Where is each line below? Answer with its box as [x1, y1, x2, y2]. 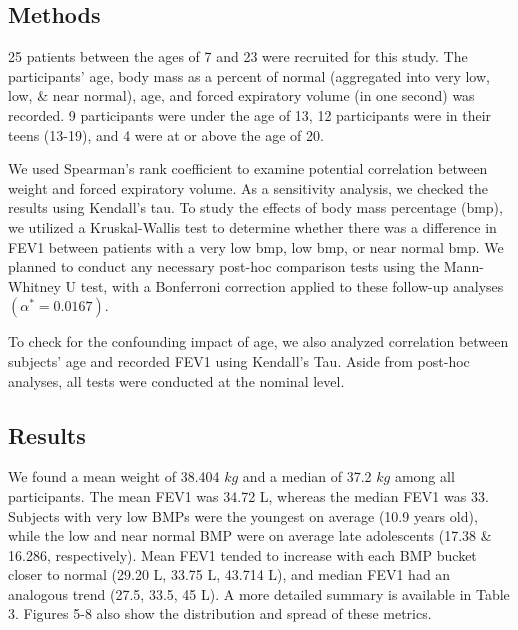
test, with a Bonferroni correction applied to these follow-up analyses [80, 275, 504, 296]
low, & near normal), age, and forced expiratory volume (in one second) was [8, 85, 475, 106]
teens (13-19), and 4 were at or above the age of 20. [8, 124, 324, 145]
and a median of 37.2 [242, 466, 372, 487]
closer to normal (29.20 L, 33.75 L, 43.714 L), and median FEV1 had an [8, 564, 451, 585]
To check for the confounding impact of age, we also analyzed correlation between [8, 331, 509, 352]
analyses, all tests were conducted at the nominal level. [8, 370, 345, 391]
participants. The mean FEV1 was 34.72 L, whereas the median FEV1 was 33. [8, 485, 489, 506]
